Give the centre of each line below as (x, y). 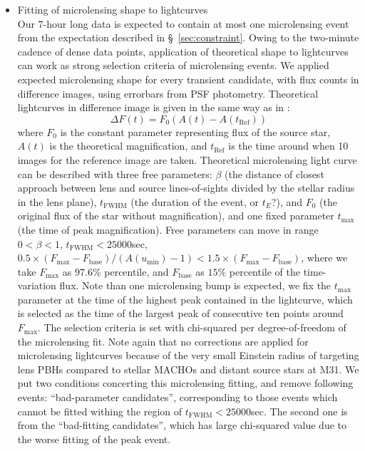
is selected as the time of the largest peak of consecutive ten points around (180, 313)
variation (37, 285)
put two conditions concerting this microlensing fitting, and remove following (185, 383)
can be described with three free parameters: (115, 173)
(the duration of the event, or (195, 201)
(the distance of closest (274, 173)
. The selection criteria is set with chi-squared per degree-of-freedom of (192, 327)
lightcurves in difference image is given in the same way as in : (154, 107)
